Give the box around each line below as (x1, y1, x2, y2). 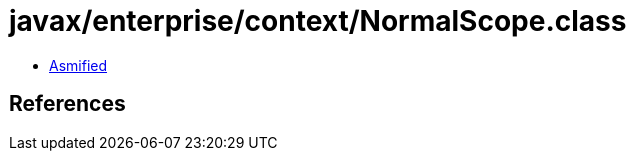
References (9, 91, 126, 117)
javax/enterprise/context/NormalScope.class (9, 4, 627, 38)
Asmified (49, 56, 108, 74)
